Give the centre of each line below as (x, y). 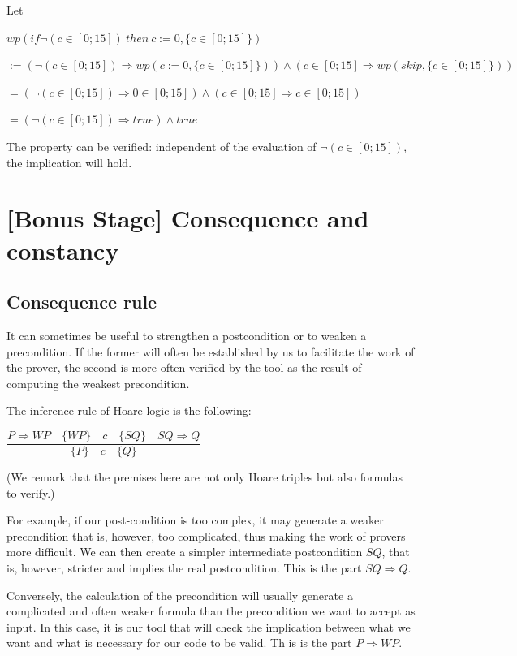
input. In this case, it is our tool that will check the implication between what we (209, 626)
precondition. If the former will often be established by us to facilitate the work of (211, 351)
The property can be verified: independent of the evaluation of (162, 146)
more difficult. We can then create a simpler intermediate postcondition (185, 552)
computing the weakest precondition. (98, 383)
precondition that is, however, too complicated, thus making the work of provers (206, 535)
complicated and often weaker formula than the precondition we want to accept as (211, 611)
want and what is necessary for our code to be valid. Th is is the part (179, 643)
